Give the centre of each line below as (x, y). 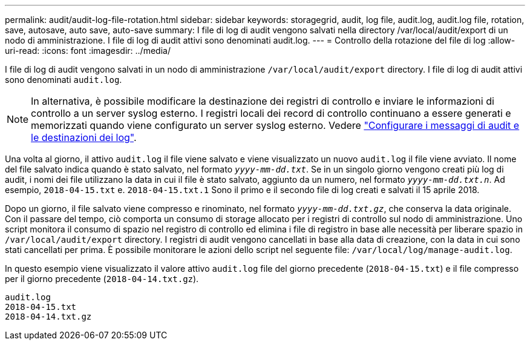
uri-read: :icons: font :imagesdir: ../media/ (88, 51)
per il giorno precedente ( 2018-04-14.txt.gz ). (102, 279)
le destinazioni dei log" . (84, 137)
